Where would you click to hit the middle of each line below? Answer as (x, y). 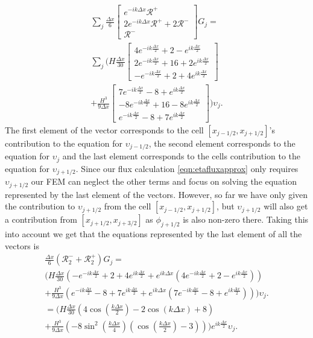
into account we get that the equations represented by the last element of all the (153, 234)
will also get (286, 206)
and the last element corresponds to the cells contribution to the (182, 156)
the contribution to (40, 206)
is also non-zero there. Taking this (246, 219)
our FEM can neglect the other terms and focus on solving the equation (164, 181)
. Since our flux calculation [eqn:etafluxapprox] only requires (187, 168)
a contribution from (41, 219)
